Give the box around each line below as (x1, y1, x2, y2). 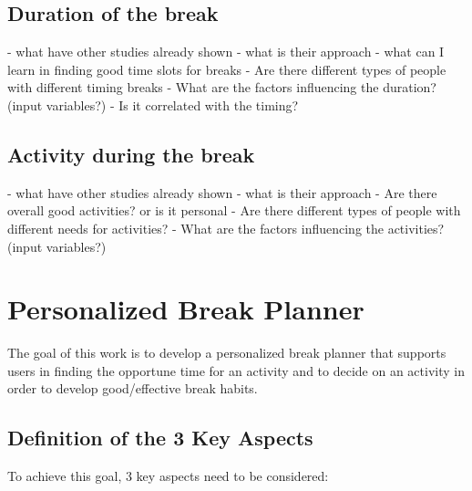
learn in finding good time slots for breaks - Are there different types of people (7, 59, 446, 78)
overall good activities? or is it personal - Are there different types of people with (7, 201, 461, 220)
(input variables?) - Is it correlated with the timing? (7, 95, 299, 114)
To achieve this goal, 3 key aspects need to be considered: (7, 466, 329, 486)
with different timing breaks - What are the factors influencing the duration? (7, 78, 436, 97)
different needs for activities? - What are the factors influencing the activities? (7, 218, 445, 237)
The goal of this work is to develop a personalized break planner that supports (7, 343, 446, 362)
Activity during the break (7, 140, 255, 168)
